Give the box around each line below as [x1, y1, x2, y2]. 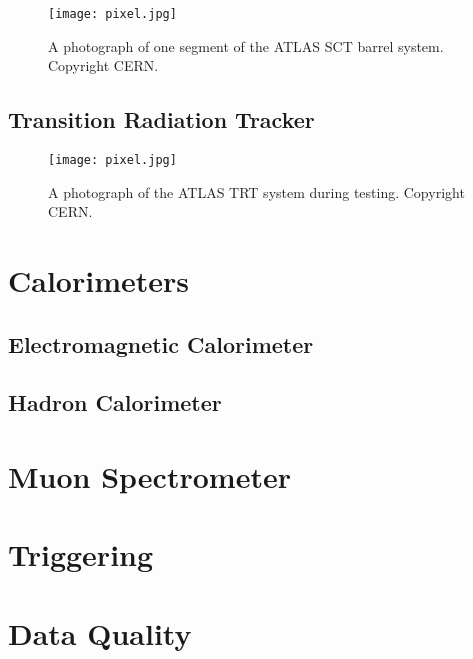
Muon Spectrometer [8, 456, 291, 497]
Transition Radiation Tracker [8, 104, 315, 135]
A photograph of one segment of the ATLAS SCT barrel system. [48, 35, 444, 56]
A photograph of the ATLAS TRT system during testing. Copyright [48, 181, 465, 202]
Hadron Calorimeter [8, 387, 222, 418]
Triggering [8, 534, 154, 575]
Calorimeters [8, 260, 189, 301]
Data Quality [8, 612, 192, 653]
